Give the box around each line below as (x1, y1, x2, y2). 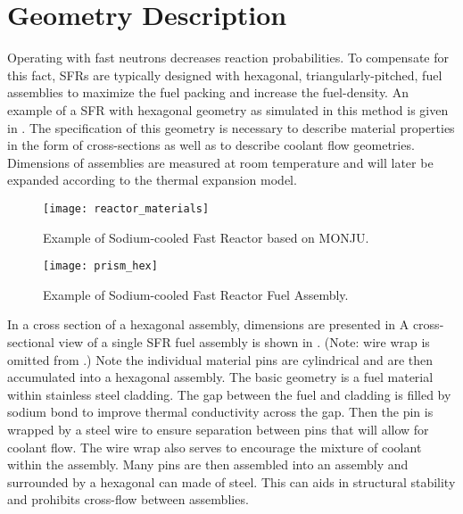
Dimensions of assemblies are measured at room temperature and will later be (7, 153, 434, 171)
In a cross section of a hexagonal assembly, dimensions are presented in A (7, 315, 409, 334)
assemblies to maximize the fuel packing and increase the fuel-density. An (7, 83, 409, 102)
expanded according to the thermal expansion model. (7, 170, 297, 189)
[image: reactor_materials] (43, 202, 210, 215)
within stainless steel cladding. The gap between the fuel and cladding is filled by (7, 385, 451, 403)
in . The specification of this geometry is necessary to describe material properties (7, 118, 455, 137)
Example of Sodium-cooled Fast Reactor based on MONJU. (43, 228, 369, 246)
